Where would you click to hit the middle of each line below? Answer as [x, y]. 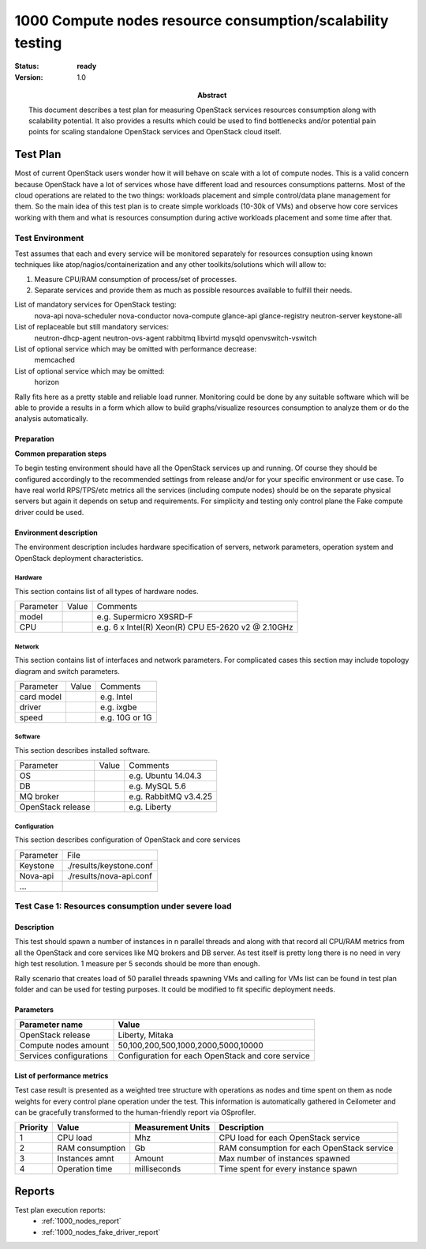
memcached [54, 360]
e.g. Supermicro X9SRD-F [145, 617]
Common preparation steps [60, 453]
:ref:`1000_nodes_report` [81, 1221]
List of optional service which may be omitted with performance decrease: [135, 349]
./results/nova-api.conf [110, 875]
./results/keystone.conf [110, 865]
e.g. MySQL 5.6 [158, 786]
